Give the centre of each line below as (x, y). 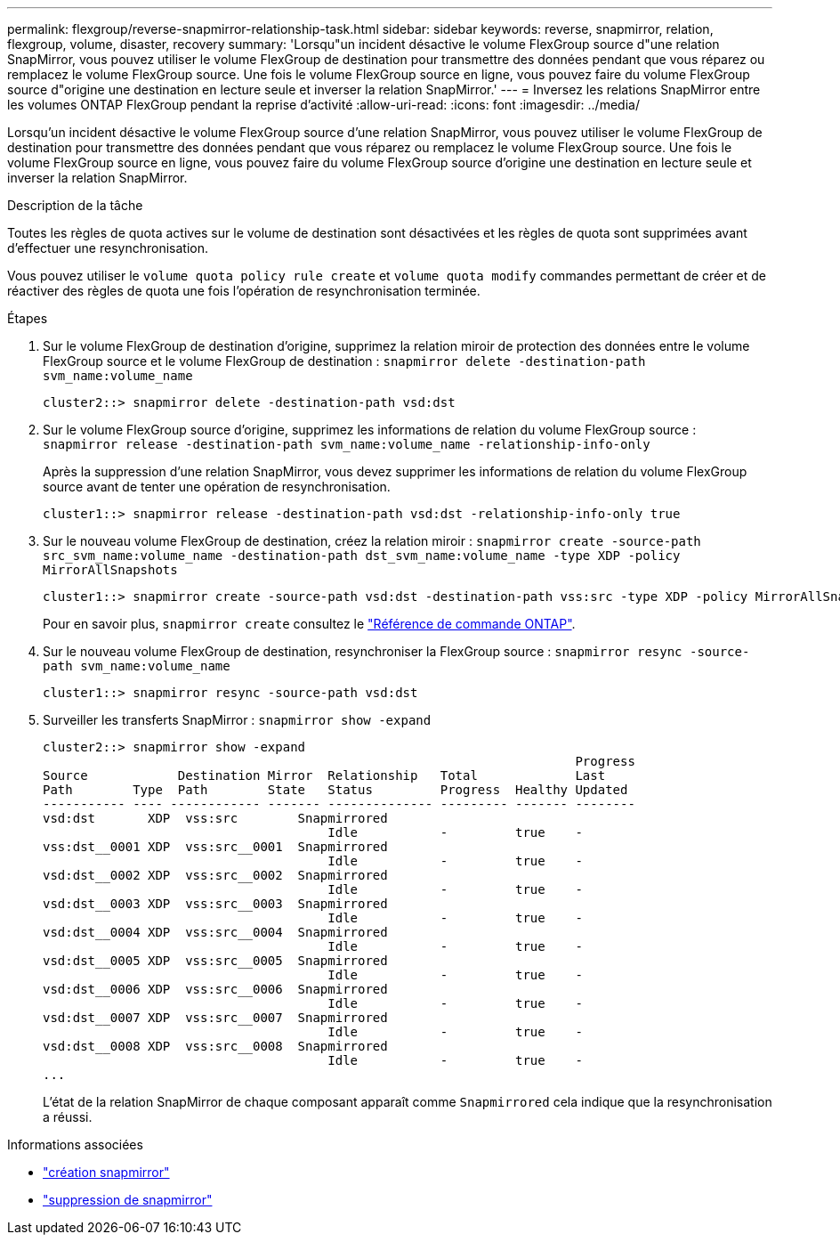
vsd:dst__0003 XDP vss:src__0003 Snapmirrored (215, 904)
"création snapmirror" (106, 1172)
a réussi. (68, 1117)
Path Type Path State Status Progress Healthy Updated (335, 790)
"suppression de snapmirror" (128, 1200)
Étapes (28, 318)
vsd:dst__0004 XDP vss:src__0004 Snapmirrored (215, 932)
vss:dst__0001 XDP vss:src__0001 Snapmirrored (215, 847)
